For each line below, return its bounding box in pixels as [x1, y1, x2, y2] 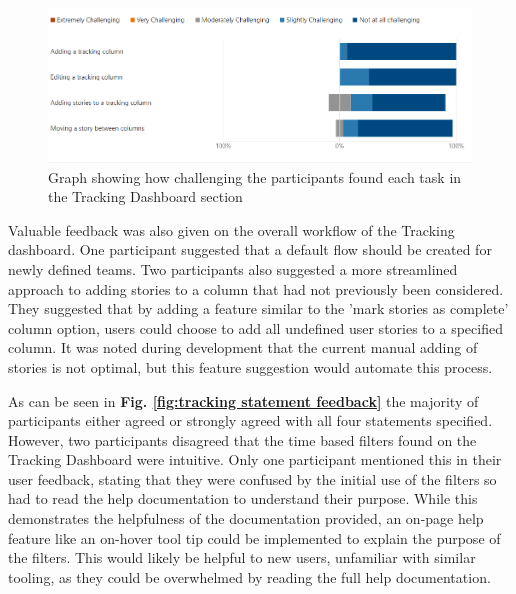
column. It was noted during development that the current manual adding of [8, 337, 478, 358]
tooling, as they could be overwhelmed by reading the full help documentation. [8, 566, 491, 587]
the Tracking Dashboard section [48, 186, 243, 207]
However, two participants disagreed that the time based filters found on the [8, 429, 477, 450]
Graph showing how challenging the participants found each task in [48, 166, 462, 187]
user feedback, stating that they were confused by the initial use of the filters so [8, 468, 497, 489]
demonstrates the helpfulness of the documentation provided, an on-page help [8, 508, 484, 529]
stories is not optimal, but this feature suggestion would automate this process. [8, 356, 493, 377]
